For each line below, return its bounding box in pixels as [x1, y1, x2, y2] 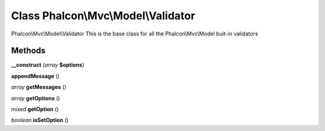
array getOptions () [11, 94, 60, 102]
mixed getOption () [11, 106, 59, 113]
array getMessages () [11, 84, 67, 91]
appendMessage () [11, 72, 60, 79]
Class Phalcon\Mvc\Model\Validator [11, 9, 196, 22]
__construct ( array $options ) [11, 61, 84, 69]
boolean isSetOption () [11, 117, 69, 124]
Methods [11, 46, 46, 56]
